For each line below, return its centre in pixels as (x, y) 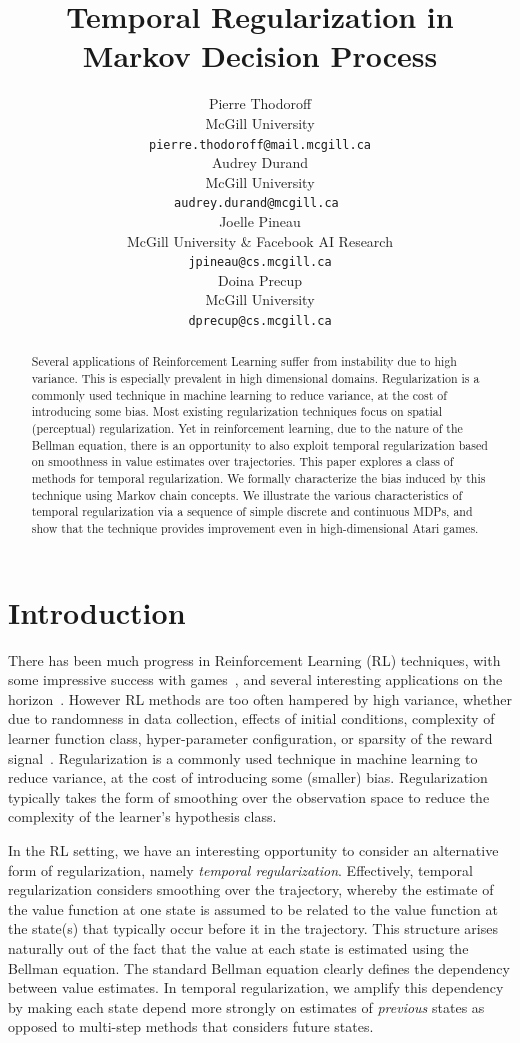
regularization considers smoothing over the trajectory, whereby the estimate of (251, 889)
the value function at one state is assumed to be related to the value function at (253, 908)
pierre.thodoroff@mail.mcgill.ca (260, 144)
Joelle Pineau (260, 221)
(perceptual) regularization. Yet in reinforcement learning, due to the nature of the (247, 428)
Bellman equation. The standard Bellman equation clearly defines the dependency (259, 967)
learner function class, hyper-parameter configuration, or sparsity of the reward (250, 738)
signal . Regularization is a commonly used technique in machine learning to (243, 757)
